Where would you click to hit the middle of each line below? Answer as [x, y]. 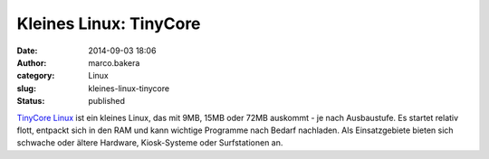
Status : [31, 101]
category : [36, 76]
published [107, 101]
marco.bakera [114, 62]
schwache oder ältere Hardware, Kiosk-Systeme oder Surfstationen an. [150, 143]
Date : [27, 51]
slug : [26, 88]
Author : [32, 62]
